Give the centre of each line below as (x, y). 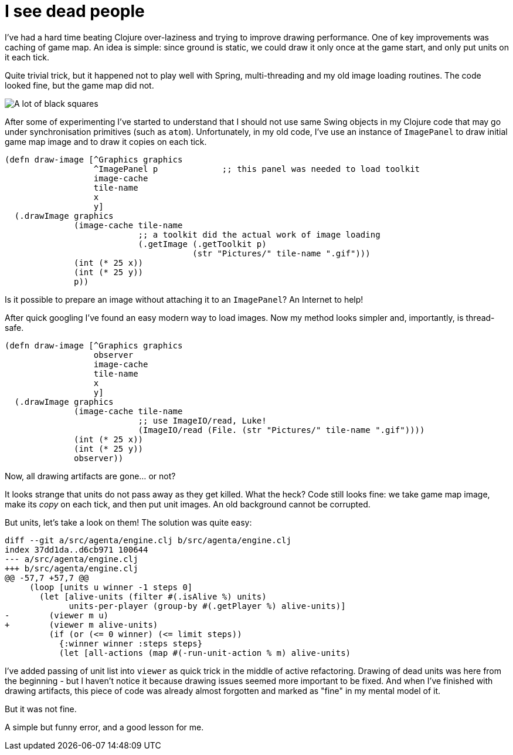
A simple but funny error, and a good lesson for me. (104, 727)
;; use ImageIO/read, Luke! (202, 420)
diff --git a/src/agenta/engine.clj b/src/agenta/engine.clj (148, 540)
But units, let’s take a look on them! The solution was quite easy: (128, 522)
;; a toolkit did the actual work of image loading (259, 234)
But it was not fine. (41, 709)
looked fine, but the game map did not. (79, 85)
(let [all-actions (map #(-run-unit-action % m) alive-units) (205, 653)
